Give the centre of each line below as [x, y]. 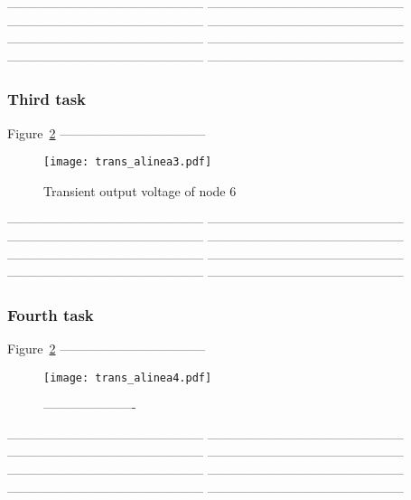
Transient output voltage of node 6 [140, 190]
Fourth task [51, 314]
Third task [47, 99]
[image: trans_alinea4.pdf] [128, 377]
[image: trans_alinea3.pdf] [128, 162]
